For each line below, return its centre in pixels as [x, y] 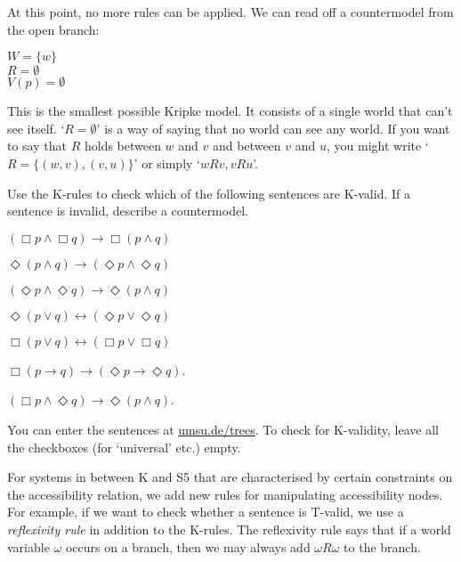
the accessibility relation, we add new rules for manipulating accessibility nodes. [225, 494]
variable [28, 546]
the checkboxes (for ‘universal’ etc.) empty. [124, 447]
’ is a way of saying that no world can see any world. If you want [273, 128]
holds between [122, 146]
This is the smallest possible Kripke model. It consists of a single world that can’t [230, 111]
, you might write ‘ [378, 146]
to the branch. [382, 546]
